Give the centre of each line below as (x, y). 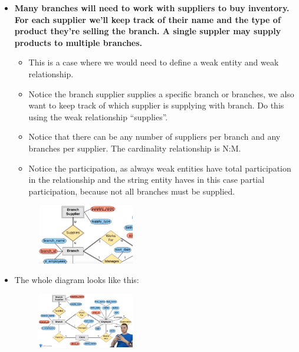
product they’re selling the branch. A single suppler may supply (148, 31)
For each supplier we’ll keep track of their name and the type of (147, 19)
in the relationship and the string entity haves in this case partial (147, 180)
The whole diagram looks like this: (77, 280)
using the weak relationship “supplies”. (98, 116)
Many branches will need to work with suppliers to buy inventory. (152, 8)
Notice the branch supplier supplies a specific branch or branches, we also (161, 93)
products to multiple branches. (78, 42)
